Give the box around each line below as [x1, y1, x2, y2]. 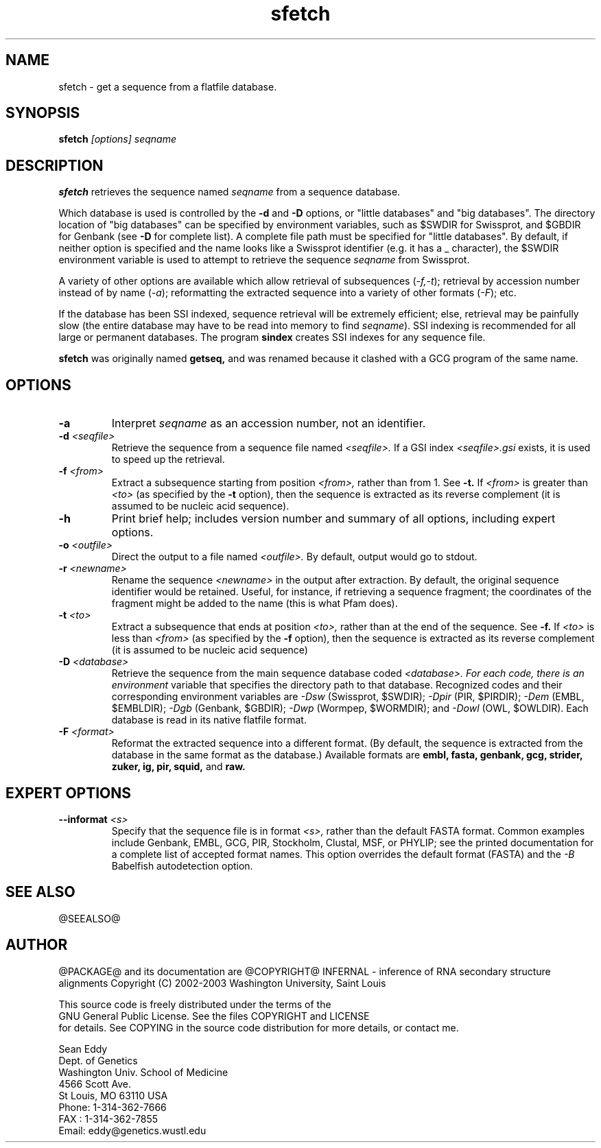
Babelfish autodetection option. [111, 859, 253, 872]
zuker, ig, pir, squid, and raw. [111, 761, 246, 773]
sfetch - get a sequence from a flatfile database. [58, 80, 277, 93]
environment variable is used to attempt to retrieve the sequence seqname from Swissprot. [58, 254, 470, 266]
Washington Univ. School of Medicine [58, 1066, 228, 1078]
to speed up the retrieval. [111, 453, 225, 466]
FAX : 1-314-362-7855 [58, 1112, 158, 1125]
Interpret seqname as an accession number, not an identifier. [111, 416, 426, 431]
